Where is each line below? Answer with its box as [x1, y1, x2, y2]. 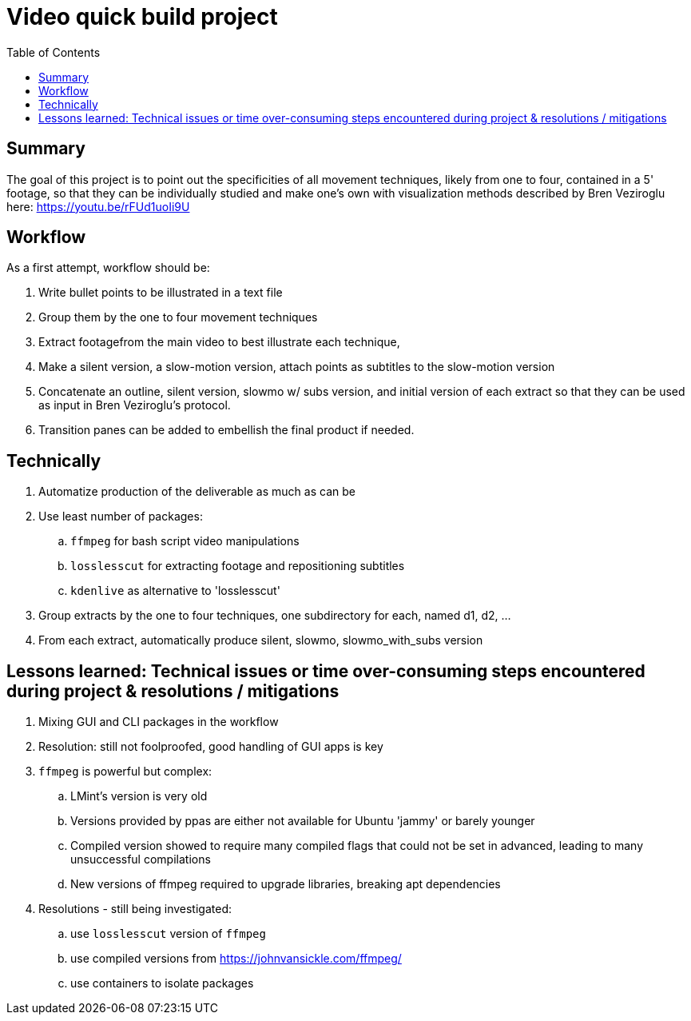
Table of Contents [6, 45, 101, 59]
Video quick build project [6, 3, 278, 30]
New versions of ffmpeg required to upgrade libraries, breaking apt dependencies [70, 877, 501, 891]
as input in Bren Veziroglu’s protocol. [38, 398, 231, 413]
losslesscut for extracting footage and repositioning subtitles [70, 559, 405, 573]
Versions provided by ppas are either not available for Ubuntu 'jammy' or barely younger [70, 814, 535, 828]
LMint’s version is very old [70, 789, 208, 804]
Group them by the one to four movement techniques [38, 310, 318, 325]
